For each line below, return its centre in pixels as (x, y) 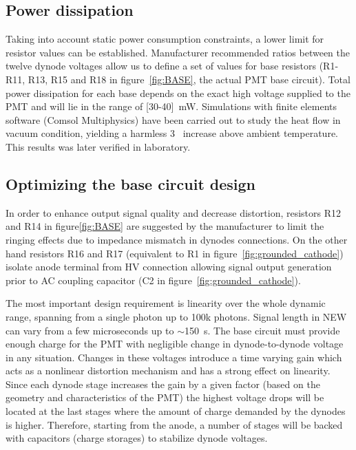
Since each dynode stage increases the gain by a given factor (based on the (163, 384)
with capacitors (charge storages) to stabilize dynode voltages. (137, 438)
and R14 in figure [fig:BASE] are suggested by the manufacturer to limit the (165, 226)
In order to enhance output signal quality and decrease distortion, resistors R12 (174, 212)
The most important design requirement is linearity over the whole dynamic (166, 303)
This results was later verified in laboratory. (98, 146)
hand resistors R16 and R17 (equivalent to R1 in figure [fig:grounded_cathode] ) (175, 253)
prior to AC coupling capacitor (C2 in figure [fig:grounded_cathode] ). (153, 280)
